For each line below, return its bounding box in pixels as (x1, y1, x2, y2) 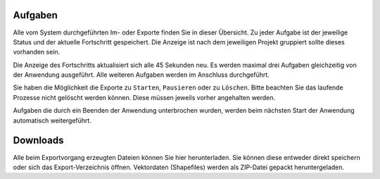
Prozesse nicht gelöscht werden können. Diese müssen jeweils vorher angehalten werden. (13, 93, 276, 101)
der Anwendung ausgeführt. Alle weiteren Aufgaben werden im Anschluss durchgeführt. (13, 70, 270, 79)
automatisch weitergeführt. (13, 116, 91, 125)
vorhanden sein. (13, 48, 61, 56)
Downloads (13, 135, 64, 147)
